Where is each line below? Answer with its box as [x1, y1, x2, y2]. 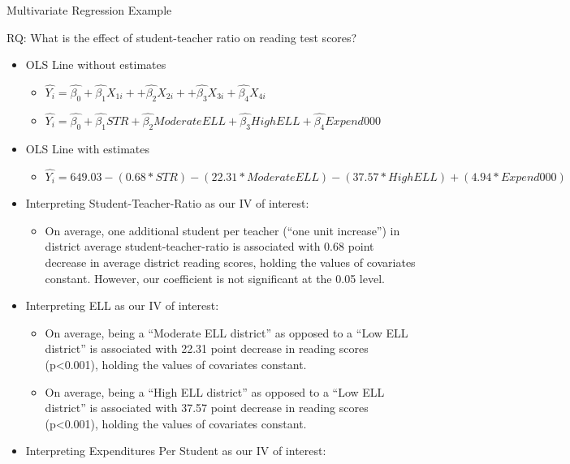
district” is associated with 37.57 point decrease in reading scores [45, 399, 369, 416]
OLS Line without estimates [25, 56, 166, 73]
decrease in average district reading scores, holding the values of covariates [45, 254, 416, 270]
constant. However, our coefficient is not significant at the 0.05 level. [45, 269, 385, 286]
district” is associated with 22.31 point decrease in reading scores [45, 340, 369, 357]
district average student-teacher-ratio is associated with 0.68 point [45, 238, 374, 255]
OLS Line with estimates [25, 140, 149, 157]
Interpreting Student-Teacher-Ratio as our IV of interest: [25, 195, 309, 212]
